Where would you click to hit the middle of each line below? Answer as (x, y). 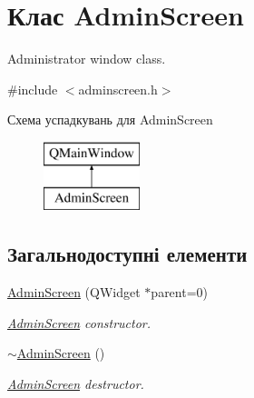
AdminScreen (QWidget (74, 292)
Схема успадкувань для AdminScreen (110, 119)
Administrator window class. (87, 59)
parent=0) (180, 292)
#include (33, 89)
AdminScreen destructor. (76, 384)
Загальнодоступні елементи (127, 254)
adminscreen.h (118, 89)
